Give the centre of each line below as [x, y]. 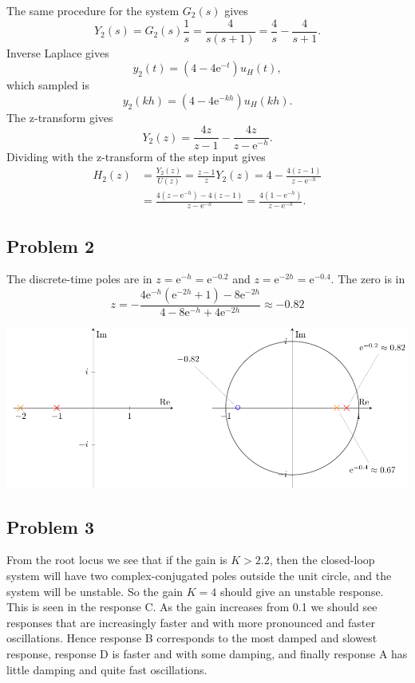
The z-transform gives [60, 117]
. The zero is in [368, 279]
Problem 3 [50, 526]
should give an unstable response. [302, 591]
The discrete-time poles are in [79, 279]
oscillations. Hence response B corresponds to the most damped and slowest [192, 638]
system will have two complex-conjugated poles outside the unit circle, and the [199, 575]
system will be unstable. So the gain [95, 591]
